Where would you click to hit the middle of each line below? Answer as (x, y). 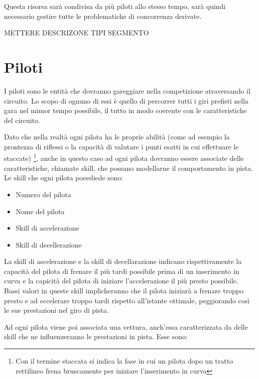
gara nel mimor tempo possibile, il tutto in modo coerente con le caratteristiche (126, 110)
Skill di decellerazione (49, 244)
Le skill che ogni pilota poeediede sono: (64, 178)
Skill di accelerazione (48, 228)
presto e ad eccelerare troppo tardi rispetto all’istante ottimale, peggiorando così (127, 300)
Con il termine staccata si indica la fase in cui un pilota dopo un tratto (124, 361)
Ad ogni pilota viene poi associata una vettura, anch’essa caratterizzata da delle (126, 326)
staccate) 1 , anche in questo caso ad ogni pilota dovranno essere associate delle (124, 157)
